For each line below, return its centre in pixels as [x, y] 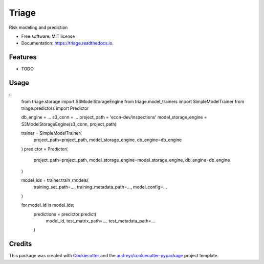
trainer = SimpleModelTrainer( [52, 133]
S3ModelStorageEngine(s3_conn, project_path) [69, 124]
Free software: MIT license [48, 36]
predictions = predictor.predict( [65, 214]
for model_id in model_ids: [48, 205]
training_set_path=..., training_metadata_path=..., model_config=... [100, 187]
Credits [21, 244]
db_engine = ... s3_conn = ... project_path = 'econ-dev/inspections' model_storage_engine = [114, 117]
